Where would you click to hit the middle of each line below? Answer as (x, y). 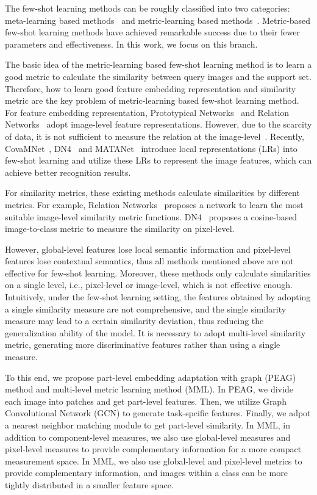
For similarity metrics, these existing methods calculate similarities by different (152, 193)
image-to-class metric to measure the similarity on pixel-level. (120, 229)
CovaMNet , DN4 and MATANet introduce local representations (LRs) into (151, 148)
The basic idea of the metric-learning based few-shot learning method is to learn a (158, 64)
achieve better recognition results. (68, 172)
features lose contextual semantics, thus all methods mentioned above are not (149, 261)
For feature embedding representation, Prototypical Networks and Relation (147, 112)
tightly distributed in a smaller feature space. (89, 484)
